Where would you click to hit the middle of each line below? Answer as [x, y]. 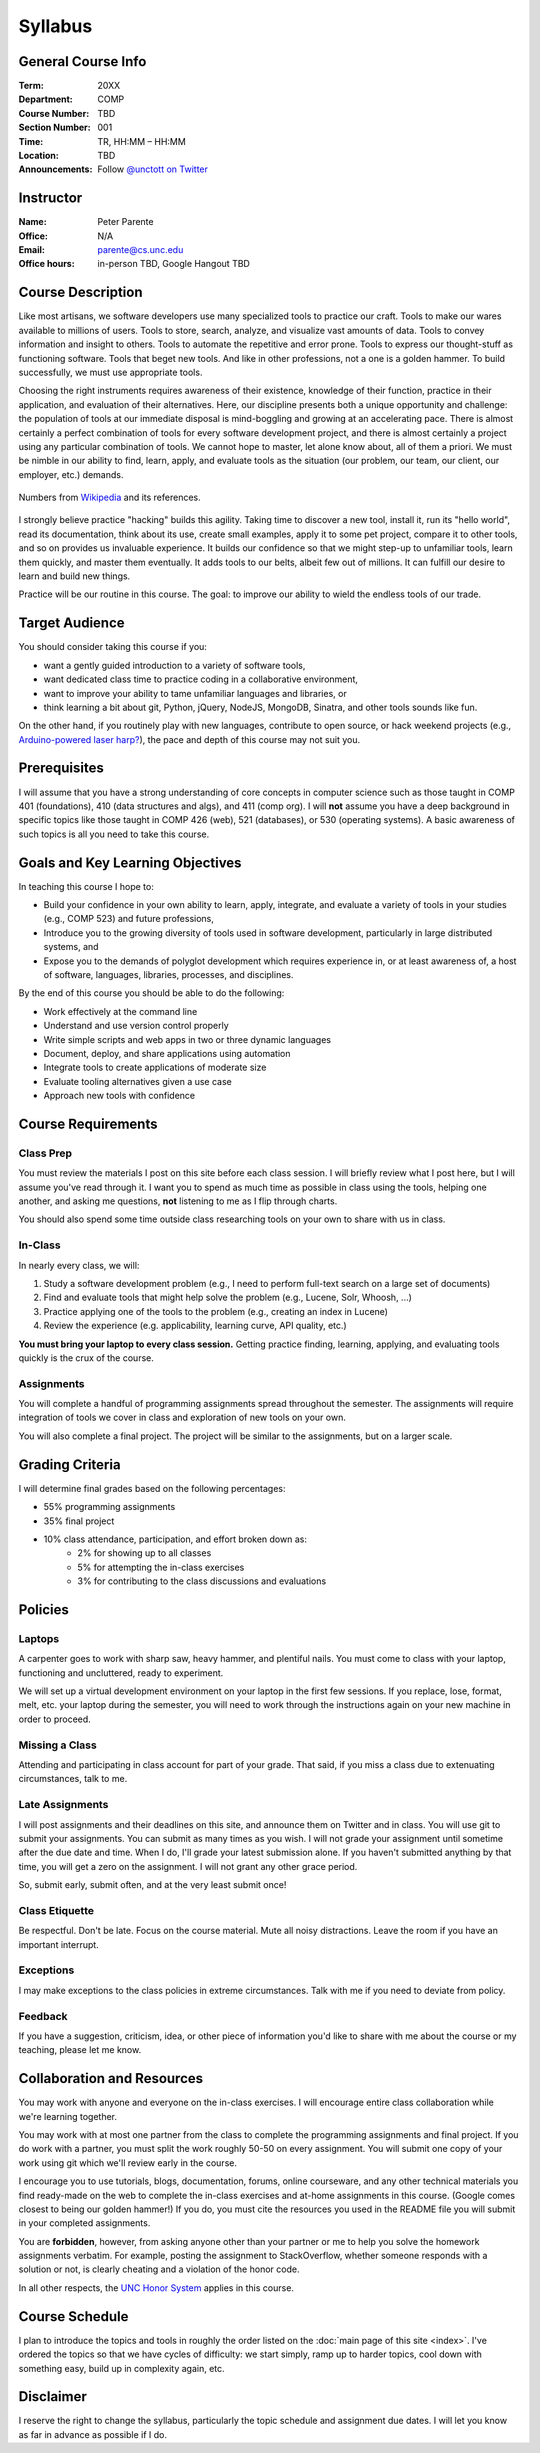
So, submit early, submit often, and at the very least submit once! [152, 1885]
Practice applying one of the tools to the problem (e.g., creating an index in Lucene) [216, 1311]
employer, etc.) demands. [71, 474]
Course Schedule [73, 2316]
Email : [31, 250]
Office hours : [46, 264]
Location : [38, 156]
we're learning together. [68, 2116]
